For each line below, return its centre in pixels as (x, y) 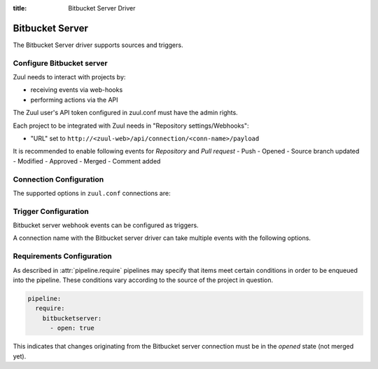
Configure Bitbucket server (60, 63)
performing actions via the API (74, 100)
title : (20, 8)
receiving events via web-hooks (77, 90)
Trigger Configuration (51, 211)
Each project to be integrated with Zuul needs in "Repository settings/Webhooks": (131, 126)
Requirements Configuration (62, 256)
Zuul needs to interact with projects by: (69, 77)
